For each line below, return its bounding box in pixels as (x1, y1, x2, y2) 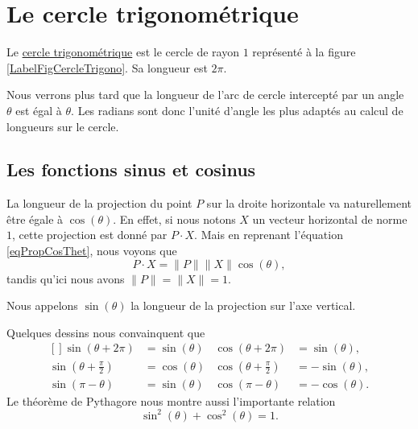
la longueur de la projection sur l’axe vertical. (130, 297, 356, 314)
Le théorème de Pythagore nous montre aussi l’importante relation (6, 392, 336, 409)
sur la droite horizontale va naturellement (206, 195, 412, 212)
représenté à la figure (252, 43, 356, 60)
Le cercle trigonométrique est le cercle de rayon (6, 43, 239, 60)
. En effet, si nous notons (113, 210, 236, 227)
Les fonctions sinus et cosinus (6, 157, 256, 182)
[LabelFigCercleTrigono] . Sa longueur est (6, 59, 208, 76)
